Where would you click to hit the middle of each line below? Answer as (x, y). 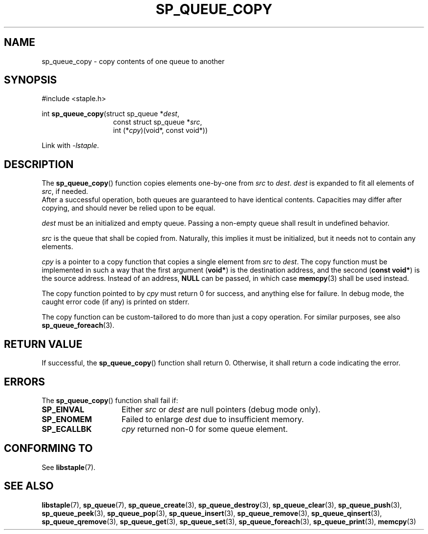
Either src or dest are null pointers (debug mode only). (221, 409)
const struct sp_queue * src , (158, 122)
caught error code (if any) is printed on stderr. (116, 302)
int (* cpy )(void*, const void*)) (160, 130)
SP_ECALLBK (67, 429)
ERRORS (25, 382)
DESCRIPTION (39, 164)
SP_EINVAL (63, 409)
